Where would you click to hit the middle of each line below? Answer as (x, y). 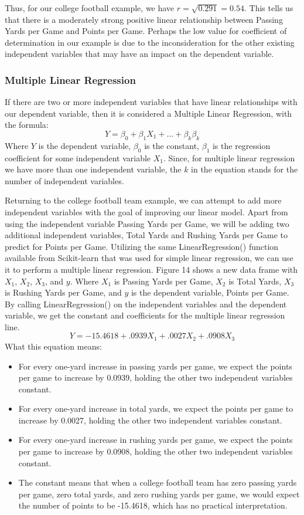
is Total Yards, (255, 281)
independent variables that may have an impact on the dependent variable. (139, 54)
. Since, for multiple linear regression (229, 157)
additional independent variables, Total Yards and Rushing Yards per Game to (146, 235)
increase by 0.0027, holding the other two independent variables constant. (150, 420)
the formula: (27, 125)
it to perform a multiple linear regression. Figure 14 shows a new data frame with (151, 269)
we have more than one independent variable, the (93, 169)
